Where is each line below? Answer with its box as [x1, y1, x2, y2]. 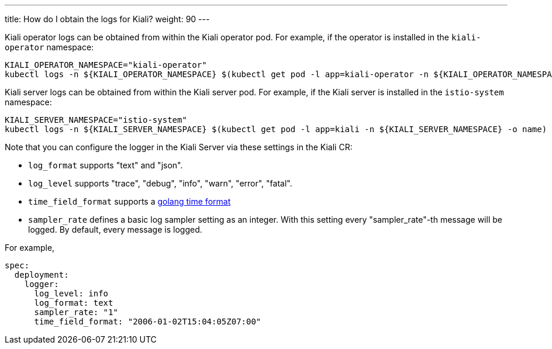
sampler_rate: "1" [34, 307, 118, 317]
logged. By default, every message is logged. [28, 224, 202, 234]
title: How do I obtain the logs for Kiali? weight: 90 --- [5, 14, 210, 24]
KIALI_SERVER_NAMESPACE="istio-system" [5, 115, 187, 125]
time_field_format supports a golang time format [28, 196, 231, 206]
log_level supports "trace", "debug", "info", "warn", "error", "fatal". [28, 178, 292, 188]
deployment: [14, 270, 69, 279]
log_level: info [34, 289, 109, 298]
